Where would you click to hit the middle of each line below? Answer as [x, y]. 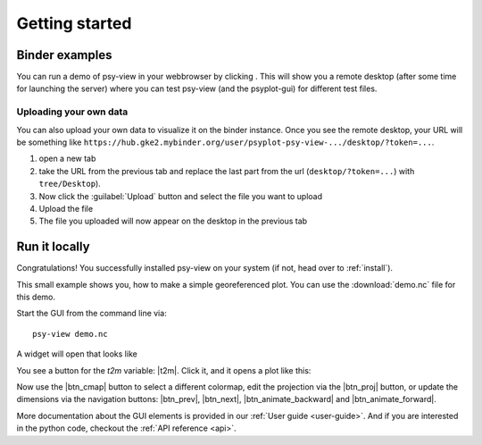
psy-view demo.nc [70, 334]
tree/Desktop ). [70, 184]
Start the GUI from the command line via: [91, 314]
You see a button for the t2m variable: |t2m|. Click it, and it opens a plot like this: [164, 370]
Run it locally [53, 247]
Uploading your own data [72, 112]
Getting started [74, 23]
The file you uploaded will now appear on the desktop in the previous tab [173, 221]
